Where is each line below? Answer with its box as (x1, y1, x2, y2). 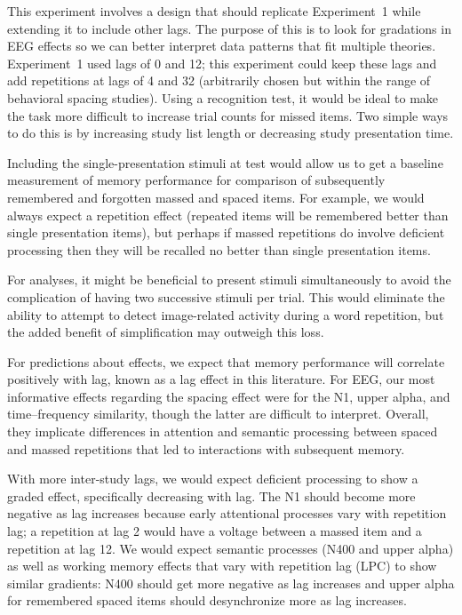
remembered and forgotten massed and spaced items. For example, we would (7, 188, 425, 206)
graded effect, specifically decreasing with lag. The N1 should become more (7, 486, 416, 505)
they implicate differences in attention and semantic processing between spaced (7, 422, 438, 441)
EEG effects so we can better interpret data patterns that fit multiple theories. (7, 36, 436, 55)
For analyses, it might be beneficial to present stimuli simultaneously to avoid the (7, 270, 451, 289)
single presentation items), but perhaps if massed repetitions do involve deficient (7, 223, 445, 242)
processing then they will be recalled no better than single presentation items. (7, 240, 431, 259)
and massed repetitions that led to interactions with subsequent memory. (7, 439, 405, 458)
